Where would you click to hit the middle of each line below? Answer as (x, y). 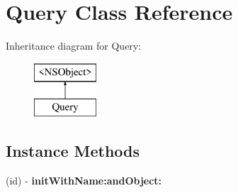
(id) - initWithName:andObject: (84, 181)
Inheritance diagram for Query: (74, 46)
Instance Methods (73, 151)
